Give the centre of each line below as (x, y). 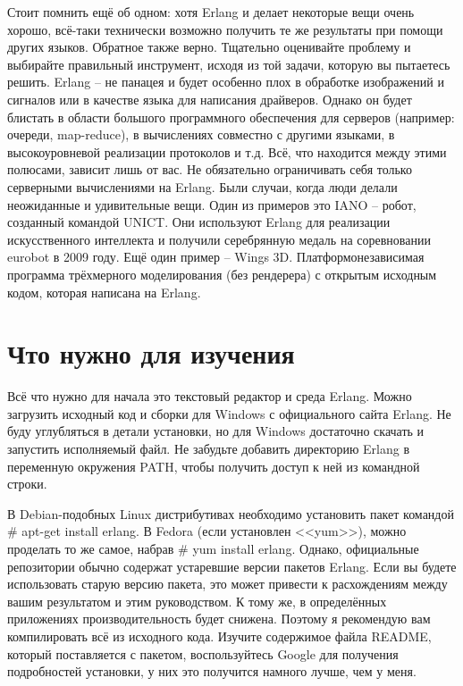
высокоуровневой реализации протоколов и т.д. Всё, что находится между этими (227, 151)
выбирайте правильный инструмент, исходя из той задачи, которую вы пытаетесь (229, 64)
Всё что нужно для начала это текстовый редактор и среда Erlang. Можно (210, 396)
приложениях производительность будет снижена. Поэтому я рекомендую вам (219, 619)
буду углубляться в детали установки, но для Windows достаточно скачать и (216, 431)
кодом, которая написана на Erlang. (104, 292)
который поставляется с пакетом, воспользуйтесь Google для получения (203, 653)
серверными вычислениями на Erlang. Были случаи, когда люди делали (202, 186)
